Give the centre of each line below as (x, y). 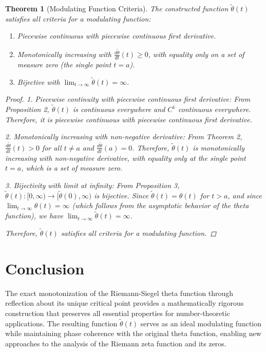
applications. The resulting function (61, 323)
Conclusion (45, 268)
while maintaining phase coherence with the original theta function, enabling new (133, 333)
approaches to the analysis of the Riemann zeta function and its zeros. (116, 343)
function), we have (34, 216)
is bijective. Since (121, 195)
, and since (245, 195)
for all (52, 147)
